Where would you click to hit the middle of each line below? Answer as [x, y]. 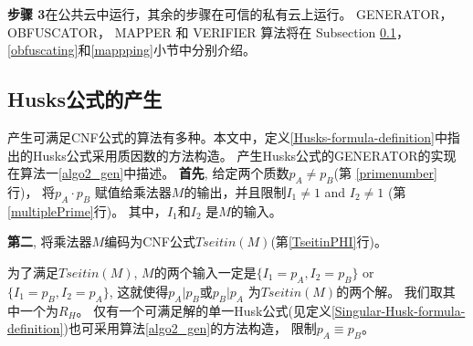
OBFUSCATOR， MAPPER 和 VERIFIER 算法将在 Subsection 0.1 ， [208, 31]
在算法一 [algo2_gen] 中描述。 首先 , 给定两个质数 [148, 173]
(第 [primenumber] [385, 173]
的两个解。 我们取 [389, 291]
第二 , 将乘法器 [50, 241]
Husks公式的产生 [85, 99]
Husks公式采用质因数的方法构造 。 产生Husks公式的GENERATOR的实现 [244, 155]
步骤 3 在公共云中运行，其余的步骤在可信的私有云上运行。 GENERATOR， [230, 14]
